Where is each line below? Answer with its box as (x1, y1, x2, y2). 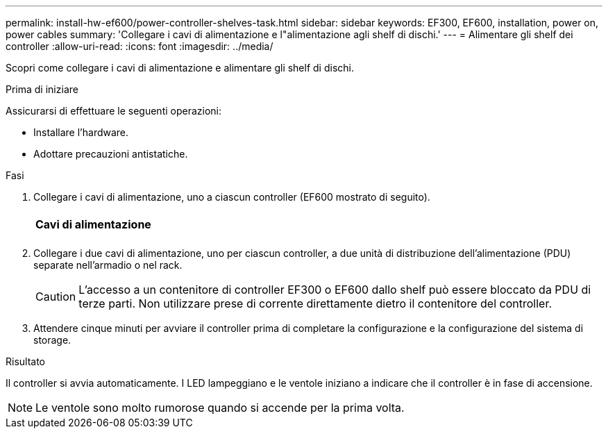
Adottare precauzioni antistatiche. (33, 148, 188, 160)
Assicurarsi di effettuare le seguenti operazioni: (6, 105, 222, 117)
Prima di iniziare (6, 83, 78, 95)
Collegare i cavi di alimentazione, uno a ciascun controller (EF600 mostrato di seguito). (33, 191, 430, 203)
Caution (35, 290, 76, 303)
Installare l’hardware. (33, 126, 129, 138)
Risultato (6, 356, 46, 367)
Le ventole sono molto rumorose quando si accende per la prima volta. (35, 401, 405, 415)
